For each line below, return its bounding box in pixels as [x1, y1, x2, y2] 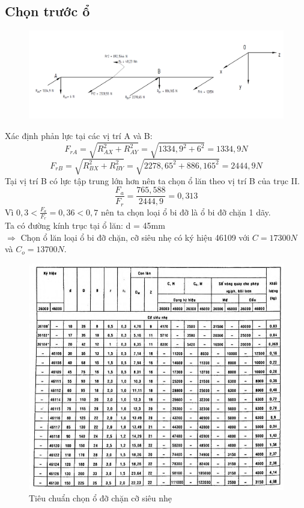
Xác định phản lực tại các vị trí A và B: [5, 129, 153, 141]
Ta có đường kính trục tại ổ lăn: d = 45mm [5, 218, 165, 231]
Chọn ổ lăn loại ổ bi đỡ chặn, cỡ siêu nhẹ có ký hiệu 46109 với [20, 231, 250, 243]
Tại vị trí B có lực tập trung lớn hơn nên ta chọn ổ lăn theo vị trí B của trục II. [5, 174, 300, 187]
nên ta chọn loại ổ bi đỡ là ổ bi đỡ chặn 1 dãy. [100, 205, 271, 218]
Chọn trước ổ [5, 2, 90, 20]
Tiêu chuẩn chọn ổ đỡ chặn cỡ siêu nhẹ [29, 492, 172, 504]
